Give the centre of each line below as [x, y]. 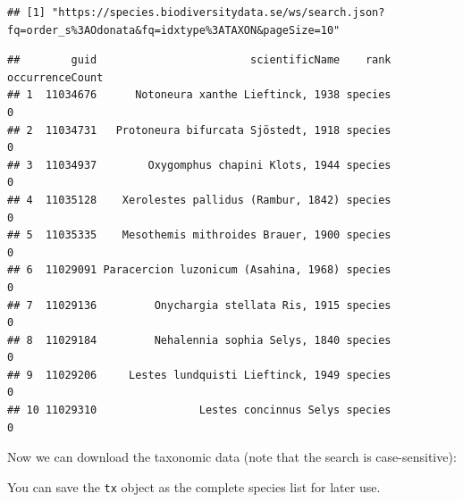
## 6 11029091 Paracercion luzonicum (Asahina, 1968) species [199, 270]
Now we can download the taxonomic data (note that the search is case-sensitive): [232, 457]
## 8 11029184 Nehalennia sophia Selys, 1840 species [199, 340]
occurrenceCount [55, 77]
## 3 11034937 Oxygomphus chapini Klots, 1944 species [199, 165]
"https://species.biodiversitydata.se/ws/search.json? [219, 13]
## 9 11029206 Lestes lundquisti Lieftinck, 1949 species [199, 375]
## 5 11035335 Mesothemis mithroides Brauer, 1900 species [199, 235]
